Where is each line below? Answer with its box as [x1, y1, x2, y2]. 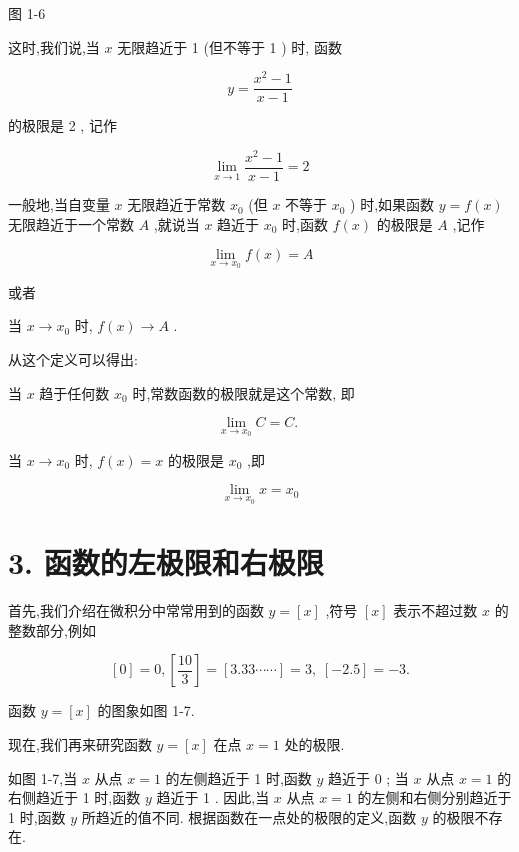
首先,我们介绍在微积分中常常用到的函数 [8, 600, 264, 621]
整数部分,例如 [8, 619, 96, 640]
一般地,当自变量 [8, 194, 110, 215]
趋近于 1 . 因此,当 [156, 787, 270, 808]
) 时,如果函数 [350, 194, 435, 215]
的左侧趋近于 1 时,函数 [165, 767, 312, 788]
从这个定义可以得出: [8, 349, 138, 370]
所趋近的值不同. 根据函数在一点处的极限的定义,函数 [81, 806, 417, 827]
